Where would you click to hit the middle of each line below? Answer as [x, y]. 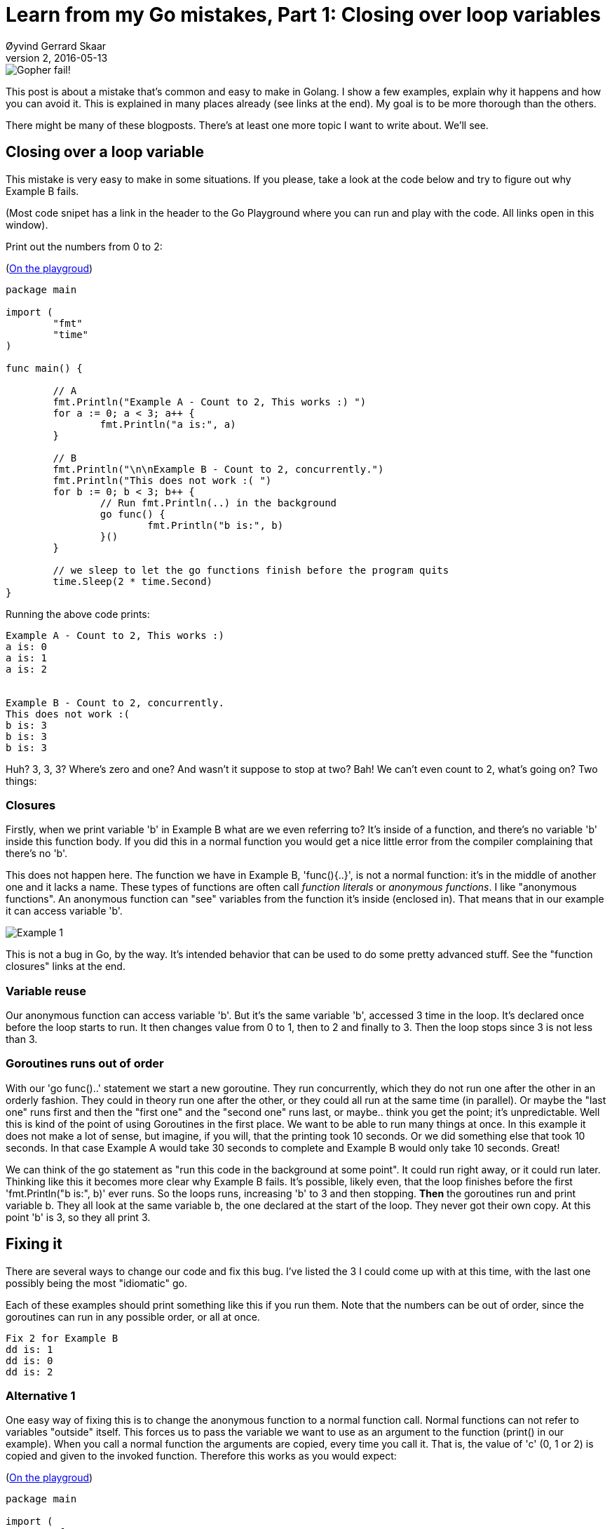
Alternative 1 [41, 1396]
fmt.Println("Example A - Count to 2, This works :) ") [210, 402]
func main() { [44, 368]
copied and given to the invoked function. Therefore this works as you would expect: [201, 1456]
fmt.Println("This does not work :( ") [162, 480]
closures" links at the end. [66, 966]
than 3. [22, 1039]
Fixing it [34, 1244]
